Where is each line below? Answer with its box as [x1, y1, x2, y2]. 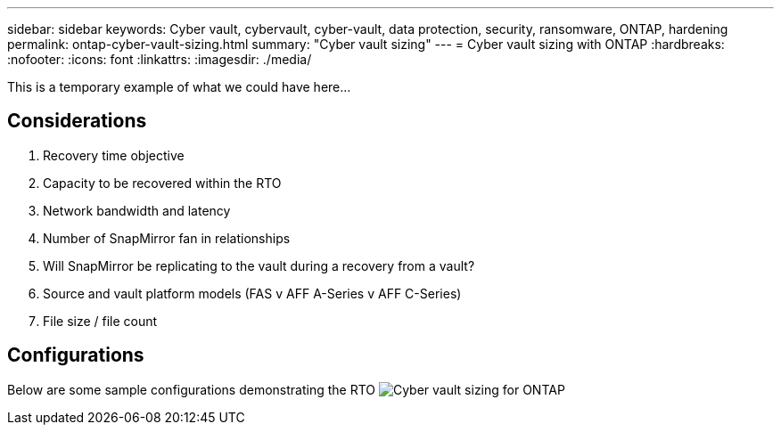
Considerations [7, 110, 147, 133]
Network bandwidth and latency [43, 202, 231, 218]
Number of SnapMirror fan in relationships [43, 230, 291, 246]
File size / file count [43, 313, 158, 329]
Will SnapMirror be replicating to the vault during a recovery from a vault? [43, 257, 475, 273]
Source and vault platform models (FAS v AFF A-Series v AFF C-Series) [43, 285, 462, 301]
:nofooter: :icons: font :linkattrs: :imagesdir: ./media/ [7, 52, 312, 67]
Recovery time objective [43, 147, 185, 163]
